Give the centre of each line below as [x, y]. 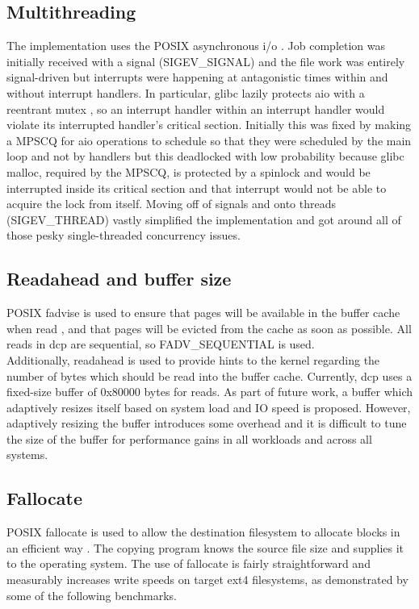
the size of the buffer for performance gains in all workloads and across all [189, 438]
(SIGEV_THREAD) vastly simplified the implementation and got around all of [204, 219]
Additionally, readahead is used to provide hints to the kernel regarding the [193, 359]
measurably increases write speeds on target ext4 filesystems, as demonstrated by [207, 580]
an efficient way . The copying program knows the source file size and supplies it [205, 547]
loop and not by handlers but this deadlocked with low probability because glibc [205, 156]
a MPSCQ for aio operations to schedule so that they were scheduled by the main [209, 140]
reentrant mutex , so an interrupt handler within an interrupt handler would [196, 108]
